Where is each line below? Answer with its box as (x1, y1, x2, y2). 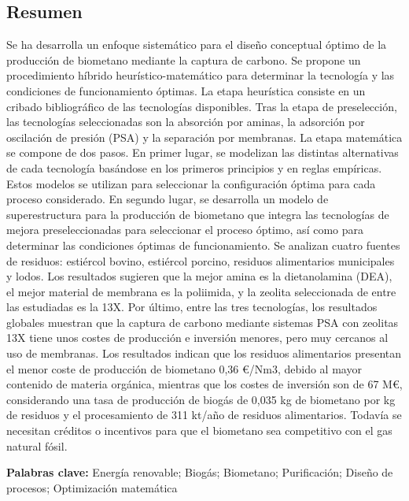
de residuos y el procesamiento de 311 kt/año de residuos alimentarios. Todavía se (6, 406, 402, 423)
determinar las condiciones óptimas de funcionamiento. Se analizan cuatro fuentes (6, 236, 400, 253)
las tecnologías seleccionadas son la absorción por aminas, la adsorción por (6, 113, 365, 130)
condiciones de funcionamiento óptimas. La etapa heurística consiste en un (6, 82, 366, 98)
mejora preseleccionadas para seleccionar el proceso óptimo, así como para (6, 221, 364, 238)
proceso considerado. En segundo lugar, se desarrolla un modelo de (6, 191, 329, 207)
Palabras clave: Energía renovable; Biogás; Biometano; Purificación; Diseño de (6, 464, 393, 481)
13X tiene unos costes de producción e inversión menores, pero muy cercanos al (6, 329, 389, 346)
